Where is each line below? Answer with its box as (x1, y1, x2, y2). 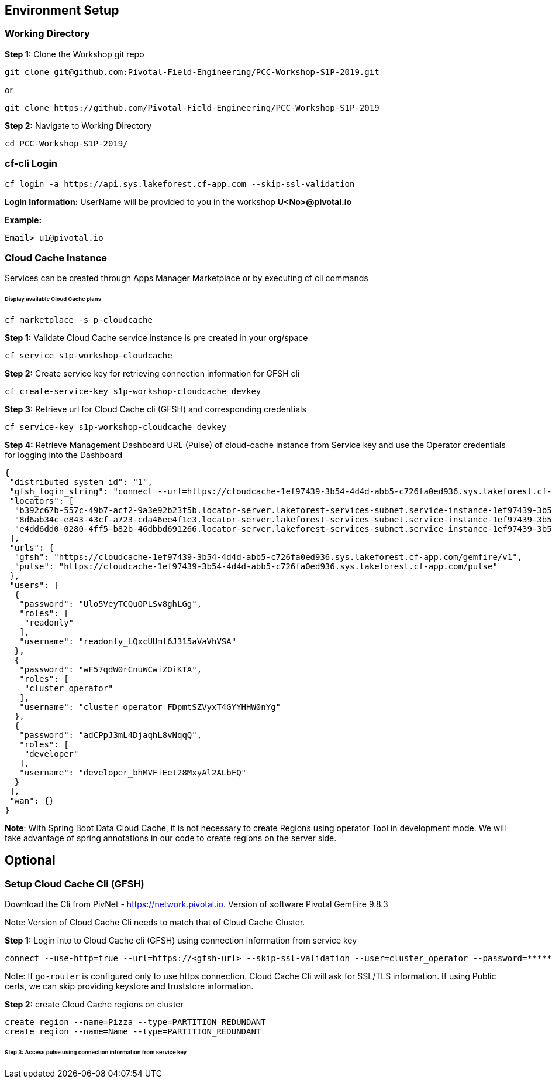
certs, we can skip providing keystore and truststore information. (5, 981, 254, 992)
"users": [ (9, 580, 59, 590)
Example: (5, 214, 42, 225)
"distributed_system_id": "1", (9, 477, 153, 487)
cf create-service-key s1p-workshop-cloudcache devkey (5, 386, 261, 396)
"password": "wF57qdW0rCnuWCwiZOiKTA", (19, 664, 202, 674)
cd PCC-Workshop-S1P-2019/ (5, 138, 128, 148)
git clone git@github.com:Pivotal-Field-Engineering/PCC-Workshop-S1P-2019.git (5, 67, 379, 77)
